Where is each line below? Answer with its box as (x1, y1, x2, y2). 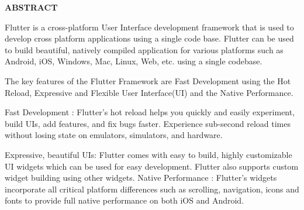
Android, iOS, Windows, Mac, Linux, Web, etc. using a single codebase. (5, 55, 262, 67)
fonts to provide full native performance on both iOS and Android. (5, 194, 244, 206)
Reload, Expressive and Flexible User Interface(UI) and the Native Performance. (5, 86, 293, 98)
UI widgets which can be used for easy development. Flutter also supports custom (5, 160, 299, 172)
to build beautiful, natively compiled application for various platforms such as (5, 43, 284, 56)
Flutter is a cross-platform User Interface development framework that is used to (5, 20, 294, 33)
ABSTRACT (5, 1, 58, 13)
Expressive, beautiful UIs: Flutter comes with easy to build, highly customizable (5, 148, 292, 160)
